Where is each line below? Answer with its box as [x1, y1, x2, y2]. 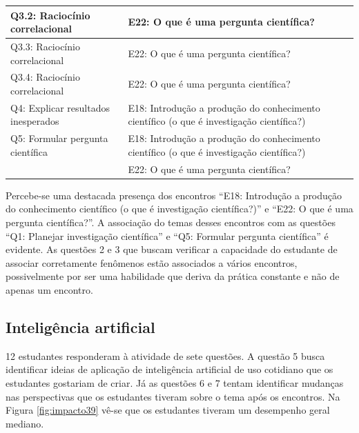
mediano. [6, 416, 44, 430]
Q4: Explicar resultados [10, 100, 110, 114]
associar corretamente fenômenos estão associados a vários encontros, [6, 255, 298, 270]
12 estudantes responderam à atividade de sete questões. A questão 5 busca [6, 348, 325, 363]
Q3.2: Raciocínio [10, 8, 90, 22]
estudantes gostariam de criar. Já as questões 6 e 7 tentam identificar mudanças [6, 375, 344, 390]
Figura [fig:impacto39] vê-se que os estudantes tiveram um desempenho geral [6, 403, 330, 417]
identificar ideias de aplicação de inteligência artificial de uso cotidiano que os [6, 362, 333, 376]
